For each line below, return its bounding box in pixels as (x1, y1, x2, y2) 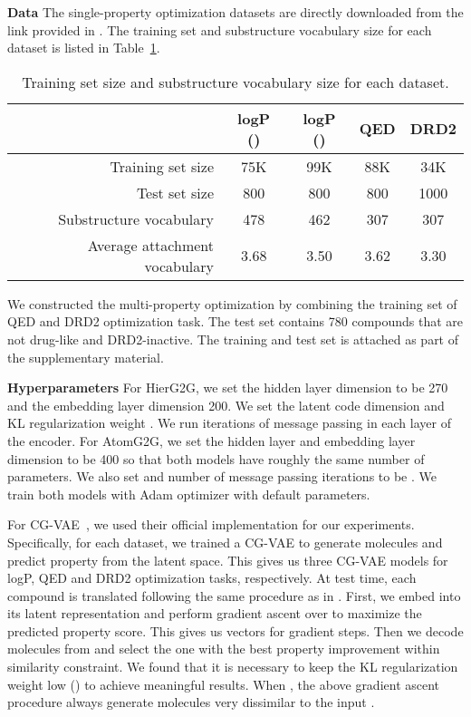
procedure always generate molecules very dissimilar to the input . (7, 693, 375, 712)
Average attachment (87, 234, 214, 256)
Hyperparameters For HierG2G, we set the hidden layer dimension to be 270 (7, 378, 448, 397)
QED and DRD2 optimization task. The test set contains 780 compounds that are (7, 312, 464, 331)
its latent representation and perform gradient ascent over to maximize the (7, 604, 422, 623)
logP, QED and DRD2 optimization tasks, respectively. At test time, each (7, 568, 417, 587)
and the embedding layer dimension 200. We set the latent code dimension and (7, 395, 445, 414)
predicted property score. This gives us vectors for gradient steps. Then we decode (7, 621, 464, 640)
